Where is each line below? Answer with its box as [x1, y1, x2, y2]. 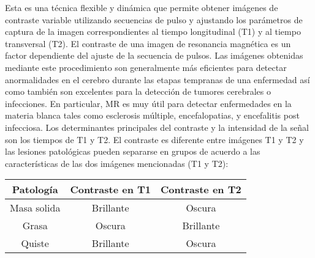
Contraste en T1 [70, 182, 151, 197]
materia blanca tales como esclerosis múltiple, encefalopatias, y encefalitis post [5, 109, 300, 122]
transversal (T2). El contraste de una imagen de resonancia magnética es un [5, 37, 291, 50]
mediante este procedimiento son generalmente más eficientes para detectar [5, 61, 287, 73]
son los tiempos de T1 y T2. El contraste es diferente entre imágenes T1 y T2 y [5, 133, 304, 146]
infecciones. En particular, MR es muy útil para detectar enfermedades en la [5, 97, 292, 109]
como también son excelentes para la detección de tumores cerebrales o [5, 85, 271, 98]
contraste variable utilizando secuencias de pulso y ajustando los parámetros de [5, 13, 303, 26]
